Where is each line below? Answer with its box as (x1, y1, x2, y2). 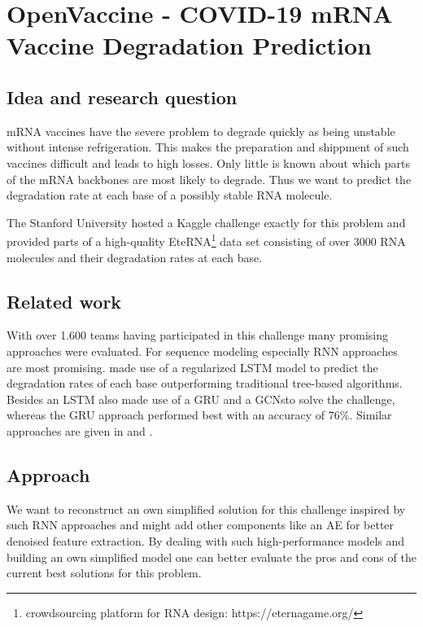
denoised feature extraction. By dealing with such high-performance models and (7, 532, 405, 549)
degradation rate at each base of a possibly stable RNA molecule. (7, 186, 333, 204)
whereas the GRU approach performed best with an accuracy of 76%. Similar (7, 406, 392, 423)
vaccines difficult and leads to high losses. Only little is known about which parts (7, 154, 411, 171)
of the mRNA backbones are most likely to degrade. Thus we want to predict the (7, 170, 412, 187)
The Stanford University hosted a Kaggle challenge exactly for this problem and (7, 213, 406, 230)
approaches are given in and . (7, 422, 153, 439)
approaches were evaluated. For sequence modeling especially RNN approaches (7, 342, 398, 359)
